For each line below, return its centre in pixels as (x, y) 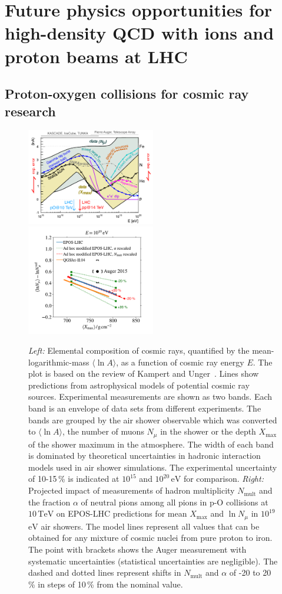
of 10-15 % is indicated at (74, 479)
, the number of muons (103, 431)
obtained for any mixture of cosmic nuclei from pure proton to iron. (150, 538)
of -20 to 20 (250, 572)
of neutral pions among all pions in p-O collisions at (175, 502)
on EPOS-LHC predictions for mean (122, 513)
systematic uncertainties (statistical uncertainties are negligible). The (153, 561)
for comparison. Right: (223, 479)
